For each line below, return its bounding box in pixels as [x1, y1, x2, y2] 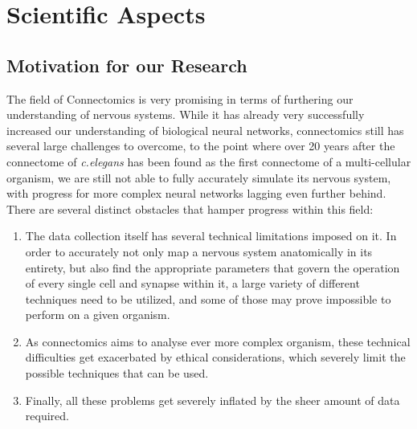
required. [25, 407, 69, 424]
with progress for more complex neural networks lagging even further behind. [6, 185, 386, 202]
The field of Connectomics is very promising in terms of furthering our [6, 90, 354, 107]
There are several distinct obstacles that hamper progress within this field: [6, 200, 374, 217]
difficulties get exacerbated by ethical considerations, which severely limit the [25, 349, 406, 366]
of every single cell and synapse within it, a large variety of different [25, 275, 360, 292]
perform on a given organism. [25, 306, 170, 323]
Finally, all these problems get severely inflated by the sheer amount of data [25, 391, 400, 408]
